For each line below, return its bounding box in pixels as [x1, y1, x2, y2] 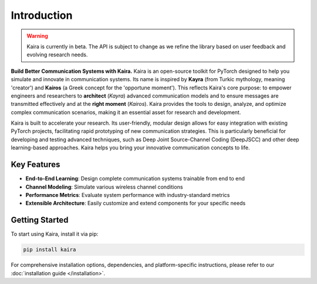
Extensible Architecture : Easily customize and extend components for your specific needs [25, 200, 246, 207]
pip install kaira [23, 246, 76, 253]
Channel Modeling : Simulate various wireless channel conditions [25, 183, 183, 191]
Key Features [11, 159, 60, 170]
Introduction [11, 9, 73, 22]
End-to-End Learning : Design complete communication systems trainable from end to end [25, 175, 245, 182]
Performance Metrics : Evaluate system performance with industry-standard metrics [25, 191, 230, 198]
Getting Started [11, 215, 69, 225]
